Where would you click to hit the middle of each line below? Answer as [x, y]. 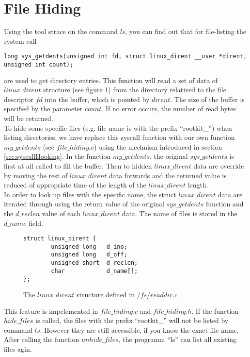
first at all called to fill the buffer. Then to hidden [78, 165]
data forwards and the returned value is [168, 175]
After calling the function [42, 339]
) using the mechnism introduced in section [158, 146]
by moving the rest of [36, 175]
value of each [61, 213]
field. [36, 223]
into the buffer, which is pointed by [97, 99]
